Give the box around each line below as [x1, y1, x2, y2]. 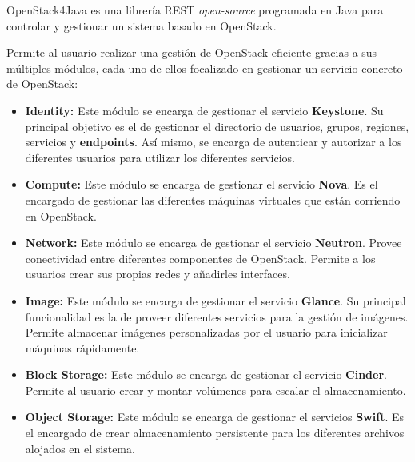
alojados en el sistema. [25, 440, 135, 456]
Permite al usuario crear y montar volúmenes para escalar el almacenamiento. [25, 381, 406, 398]
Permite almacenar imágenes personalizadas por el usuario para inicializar [25, 324, 388, 341]
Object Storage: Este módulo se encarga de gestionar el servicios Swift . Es [25, 408, 404, 425]
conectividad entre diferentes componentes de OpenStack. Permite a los [25, 249, 376, 266]
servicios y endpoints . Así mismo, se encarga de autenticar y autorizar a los [25, 133, 402, 150]
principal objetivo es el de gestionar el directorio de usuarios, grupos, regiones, [25, 117, 409, 134]
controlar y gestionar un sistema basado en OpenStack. [6, 17, 277, 34]
